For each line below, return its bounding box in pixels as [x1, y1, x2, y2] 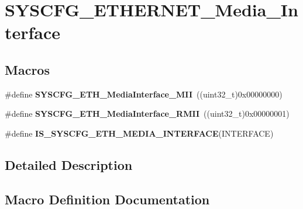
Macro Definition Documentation [5, 190, 210, 208]
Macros [5, 60, 50, 78]
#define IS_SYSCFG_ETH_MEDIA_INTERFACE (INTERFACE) [5, 127, 274, 139]
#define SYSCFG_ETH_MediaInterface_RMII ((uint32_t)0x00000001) [5, 107, 290, 120]
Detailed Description [5, 155, 133, 173]
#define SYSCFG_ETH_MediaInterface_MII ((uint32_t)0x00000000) [5, 88, 283, 100]
